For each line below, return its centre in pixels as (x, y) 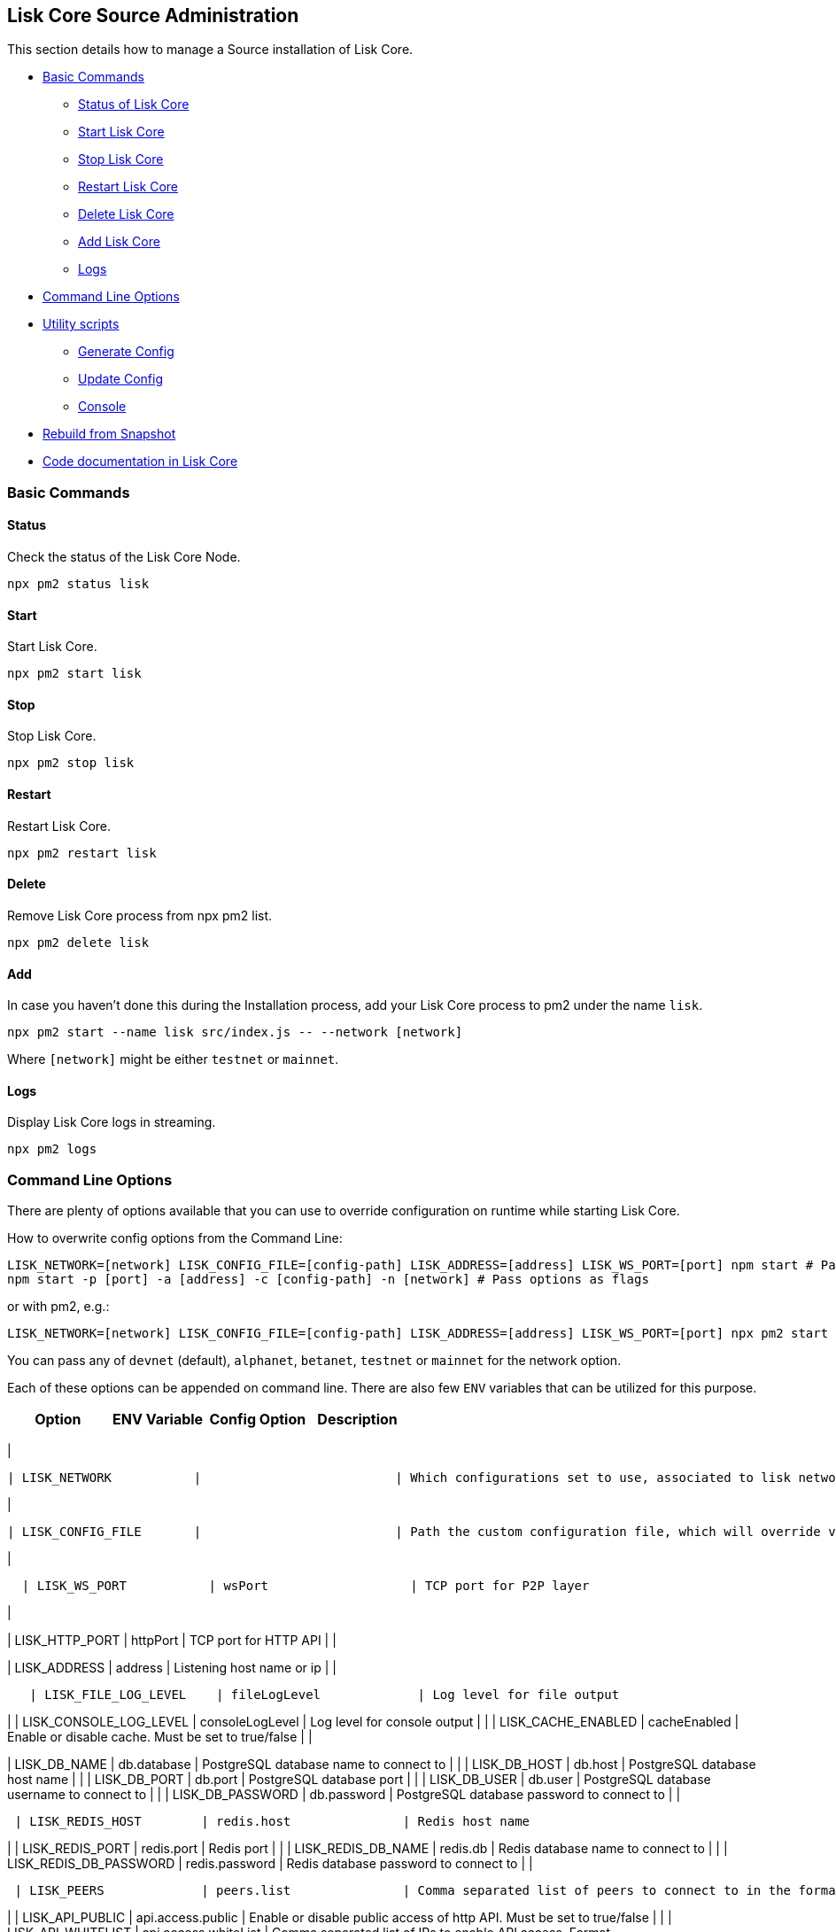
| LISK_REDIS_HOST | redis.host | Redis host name (272, 1822)
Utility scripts (81, 324)
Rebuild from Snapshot (109, 434)
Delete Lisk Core (126, 214)
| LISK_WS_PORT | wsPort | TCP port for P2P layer (306, 1586)
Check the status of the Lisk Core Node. (124, 557)
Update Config (121, 379)
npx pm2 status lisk (78, 584)
